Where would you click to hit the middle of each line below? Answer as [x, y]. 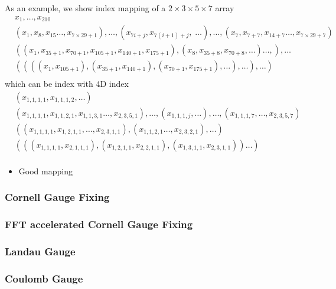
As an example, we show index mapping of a [85, 8]
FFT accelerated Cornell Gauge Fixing [99, 224]
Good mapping [45, 171]
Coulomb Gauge [44, 278]
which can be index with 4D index [67, 84]
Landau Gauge [40, 251]
